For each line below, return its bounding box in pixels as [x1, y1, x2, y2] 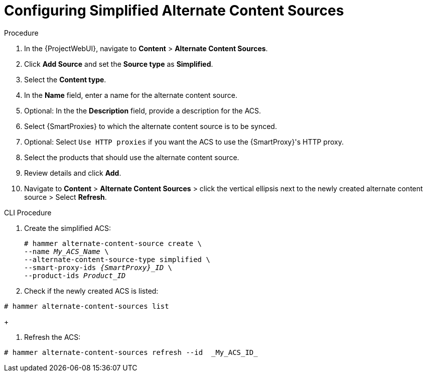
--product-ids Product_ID [24, 271, 126, 280]
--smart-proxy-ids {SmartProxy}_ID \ [24, 263, 173, 272]
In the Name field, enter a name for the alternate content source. [24, 90, 237, 99]
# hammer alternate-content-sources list [4, 302, 169, 310]
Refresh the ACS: [24, 332, 81, 341]
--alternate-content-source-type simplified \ [24, 255, 210, 264]
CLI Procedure [4, 208, 52, 217]
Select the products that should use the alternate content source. [24, 153, 239, 162]
